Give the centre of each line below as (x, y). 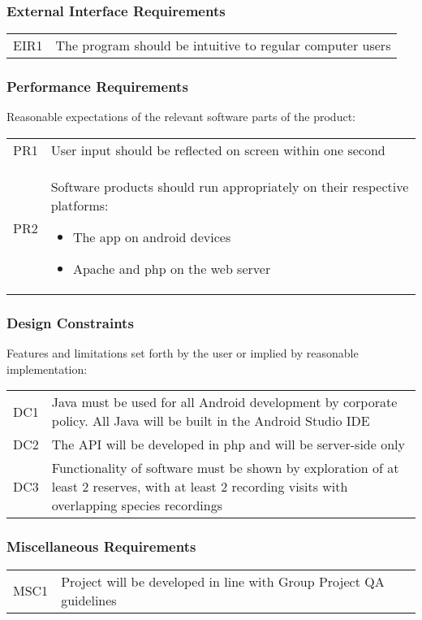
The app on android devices (152, 237)
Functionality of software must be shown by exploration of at (225, 468)
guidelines (89, 600)
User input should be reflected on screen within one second (218, 150)
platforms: (80, 206)
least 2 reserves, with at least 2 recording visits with (200, 487)
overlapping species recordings (137, 505)
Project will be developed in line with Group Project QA (223, 581)
